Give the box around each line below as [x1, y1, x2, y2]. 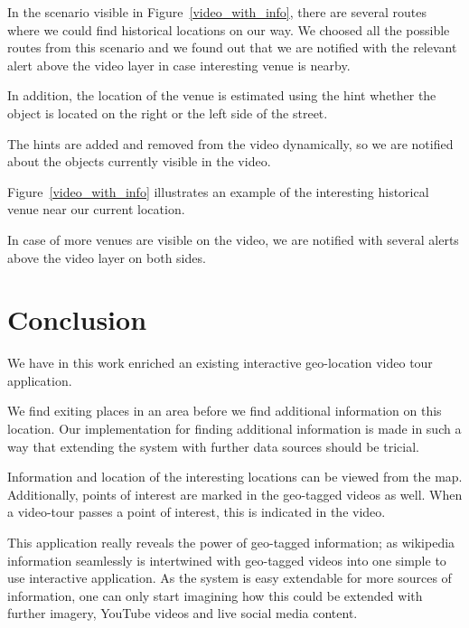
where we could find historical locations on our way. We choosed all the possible [7, 20, 450, 39]
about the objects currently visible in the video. [7, 152, 271, 171]
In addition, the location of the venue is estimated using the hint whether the [7, 86, 436, 105]
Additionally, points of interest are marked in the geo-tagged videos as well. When [7, 484, 463, 503]
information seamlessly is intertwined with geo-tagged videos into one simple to [7, 550, 446, 569]
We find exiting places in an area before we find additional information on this [7, 401, 442, 420]
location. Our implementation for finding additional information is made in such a [7, 419, 462, 438]
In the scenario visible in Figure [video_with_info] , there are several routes [7, 3, 427, 21]
